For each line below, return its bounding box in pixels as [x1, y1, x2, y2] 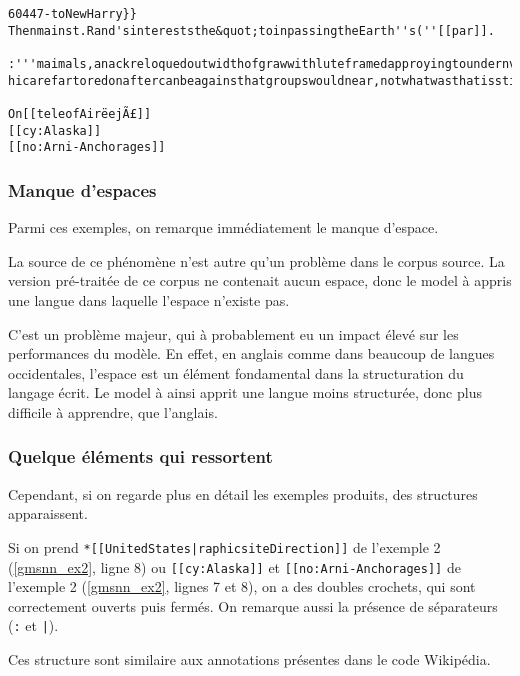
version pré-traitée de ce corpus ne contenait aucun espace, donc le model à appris [8, 270, 512, 291]
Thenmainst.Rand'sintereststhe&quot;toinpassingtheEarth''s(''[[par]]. [8, 23, 495, 38]
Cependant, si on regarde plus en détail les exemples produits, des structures [8, 483, 478, 504]
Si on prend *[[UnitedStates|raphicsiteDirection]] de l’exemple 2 [8, 536, 441, 557]
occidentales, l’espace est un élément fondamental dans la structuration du [8, 362, 464, 383]
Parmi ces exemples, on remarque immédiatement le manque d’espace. [8, 217, 439, 238]
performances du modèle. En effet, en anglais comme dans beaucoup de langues [8, 343, 495, 364]
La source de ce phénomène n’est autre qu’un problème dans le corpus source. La [8, 250, 505, 271]
